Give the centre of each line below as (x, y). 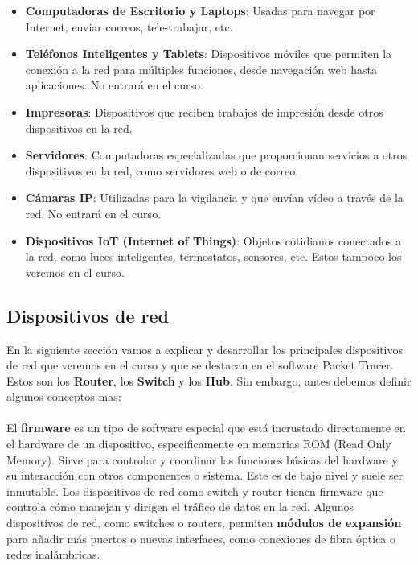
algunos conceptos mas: (64, 396)
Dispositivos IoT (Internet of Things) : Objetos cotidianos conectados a (213, 240)
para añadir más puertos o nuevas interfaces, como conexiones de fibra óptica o (201, 538)
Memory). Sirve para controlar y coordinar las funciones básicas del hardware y (202, 459)
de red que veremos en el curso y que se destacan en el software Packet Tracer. (200, 365)
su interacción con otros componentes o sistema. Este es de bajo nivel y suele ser (205, 475)
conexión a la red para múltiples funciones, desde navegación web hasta (201, 69)
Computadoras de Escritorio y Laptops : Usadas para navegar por (200, 10)
